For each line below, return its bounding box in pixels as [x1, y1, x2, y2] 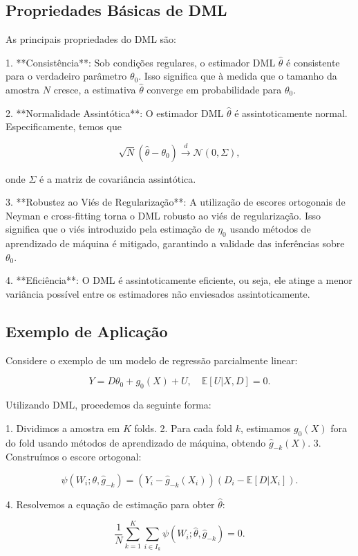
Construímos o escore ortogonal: [6, 449, 142, 464]
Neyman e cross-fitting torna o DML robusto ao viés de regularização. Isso [6, 208, 321, 222]
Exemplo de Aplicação [6, 320, 168, 341]
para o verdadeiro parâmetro [6, 69, 127, 83]
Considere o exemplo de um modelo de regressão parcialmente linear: [6, 352, 298, 367]
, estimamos [240, 420, 291, 435]
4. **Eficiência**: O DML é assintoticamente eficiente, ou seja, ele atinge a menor [6, 273, 352, 287]
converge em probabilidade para [147, 82, 282, 96]
